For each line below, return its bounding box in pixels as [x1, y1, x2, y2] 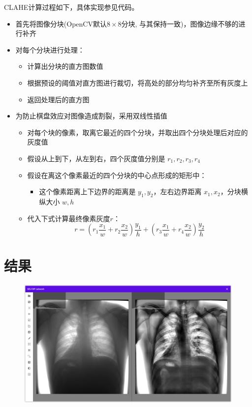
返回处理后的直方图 [27, 94, 90, 104]
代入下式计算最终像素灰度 [27, 213, 110, 223]
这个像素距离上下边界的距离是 [39, 186, 136, 197]
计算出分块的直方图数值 [27, 61, 103, 71]
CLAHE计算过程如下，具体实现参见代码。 [4, 2, 139, 12]
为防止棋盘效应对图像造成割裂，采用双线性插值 [15, 111, 167, 121]
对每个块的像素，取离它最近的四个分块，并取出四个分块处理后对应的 [27, 127, 248, 137]
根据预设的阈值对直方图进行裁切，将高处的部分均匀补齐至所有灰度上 [27, 77, 248, 87]
